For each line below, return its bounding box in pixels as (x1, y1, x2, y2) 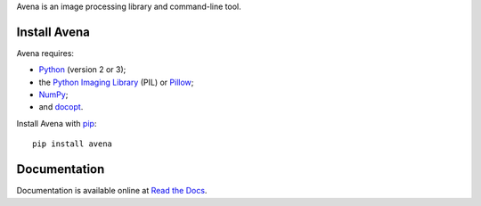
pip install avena (32, 139, 113, 149)
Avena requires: (16, 47, 75, 58)
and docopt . (38, 102, 84, 112)
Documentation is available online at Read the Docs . (16, 185, 208, 196)
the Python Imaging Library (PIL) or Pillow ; (38, 77, 194, 87)
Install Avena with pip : (16, 118, 97, 128)
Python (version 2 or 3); (38, 64, 126, 75)
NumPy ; (38, 89, 69, 100)
